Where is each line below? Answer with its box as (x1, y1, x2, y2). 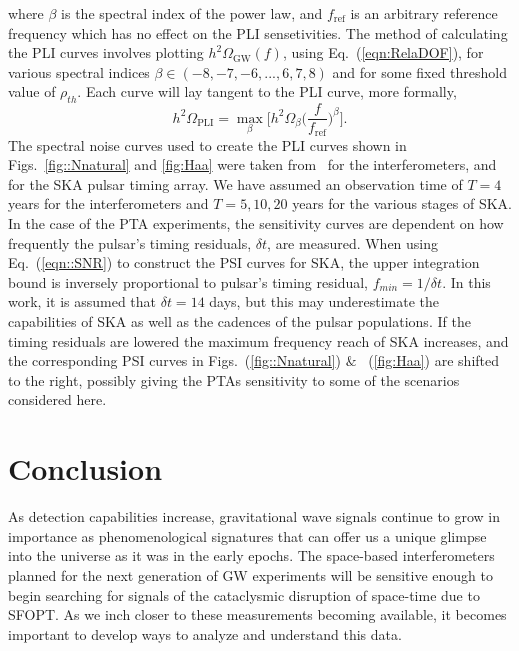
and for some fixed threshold (332, 61, 508, 82)
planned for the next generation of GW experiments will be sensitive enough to (8, 564, 494, 585)
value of (8, 81, 56, 102)
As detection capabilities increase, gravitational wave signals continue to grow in (8, 506, 501, 527)
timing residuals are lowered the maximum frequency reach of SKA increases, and (8, 330, 509, 351)
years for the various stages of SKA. (292, 193, 512, 214)
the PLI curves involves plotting (8, 42, 204, 63)
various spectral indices (8, 61, 150, 82)
